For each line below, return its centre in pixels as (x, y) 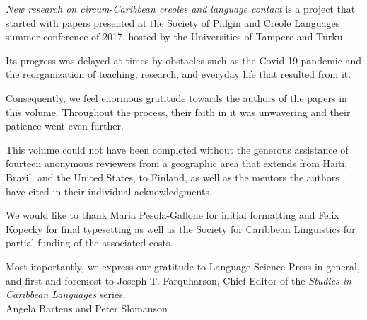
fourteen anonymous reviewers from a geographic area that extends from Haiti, (177, 163)
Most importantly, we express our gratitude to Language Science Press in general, (183, 266)
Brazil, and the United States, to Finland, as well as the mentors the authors (173, 177)
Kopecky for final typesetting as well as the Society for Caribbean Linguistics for (181, 228)
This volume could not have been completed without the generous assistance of (177, 149)
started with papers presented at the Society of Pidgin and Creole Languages (173, 22)
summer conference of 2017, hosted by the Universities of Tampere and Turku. (176, 36)
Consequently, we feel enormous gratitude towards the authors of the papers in (176, 97)
